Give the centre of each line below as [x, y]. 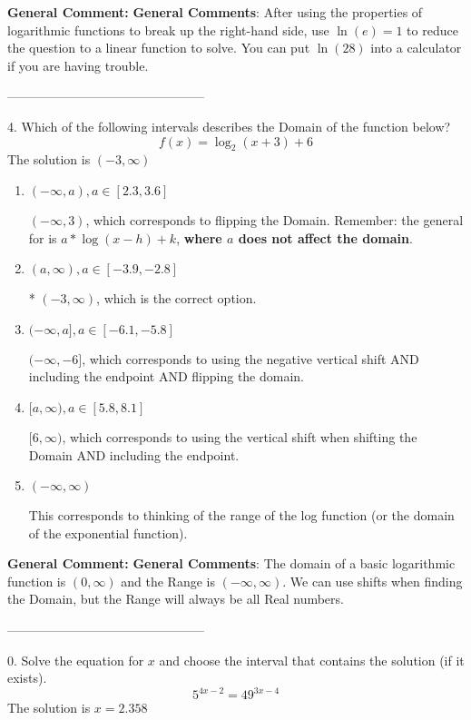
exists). [27, 678]
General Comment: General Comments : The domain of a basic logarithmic [231, 563]
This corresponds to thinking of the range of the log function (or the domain [241, 515]
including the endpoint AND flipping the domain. [167, 376]
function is [37, 581]
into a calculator [416, 48]
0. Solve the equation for [76, 660]
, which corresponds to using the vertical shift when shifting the [240, 436]
